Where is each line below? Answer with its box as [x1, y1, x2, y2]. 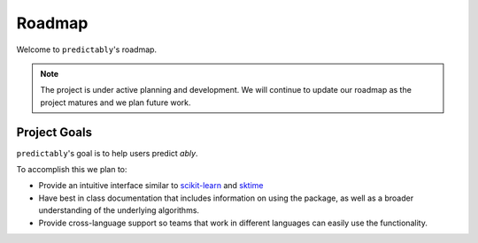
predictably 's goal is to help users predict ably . [16, 148, 198, 158]
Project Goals [16, 125, 93, 140]
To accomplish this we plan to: [16, 164, 127, 175]
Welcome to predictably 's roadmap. [16, 44, 158, 55]
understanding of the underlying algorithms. [38, 205, 199, 216]
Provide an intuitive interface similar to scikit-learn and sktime [38, 180, 265, 191]
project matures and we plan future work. [40, 97, 191, 108]
